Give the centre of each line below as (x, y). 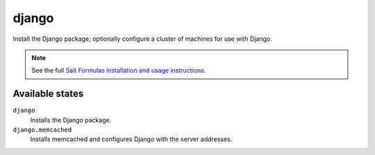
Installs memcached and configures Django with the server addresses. (131, 139)
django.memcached (42, 130)
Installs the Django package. (71, 120)
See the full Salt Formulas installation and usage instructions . (119, 71)
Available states (48, 94)
